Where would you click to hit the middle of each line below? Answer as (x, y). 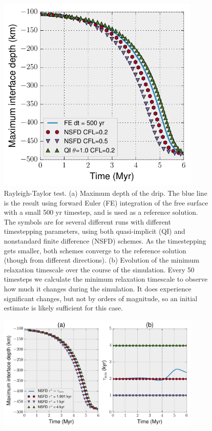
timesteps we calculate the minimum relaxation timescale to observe (106, 279)
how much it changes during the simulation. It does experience (98, 288)
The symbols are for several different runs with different (87, 221)
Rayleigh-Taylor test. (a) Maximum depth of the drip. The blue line (106, 193)
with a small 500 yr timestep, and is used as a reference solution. (101, 212)
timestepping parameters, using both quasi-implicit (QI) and (95, 231)
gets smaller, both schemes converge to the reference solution (95, 250)
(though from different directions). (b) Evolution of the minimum (102, 260)
